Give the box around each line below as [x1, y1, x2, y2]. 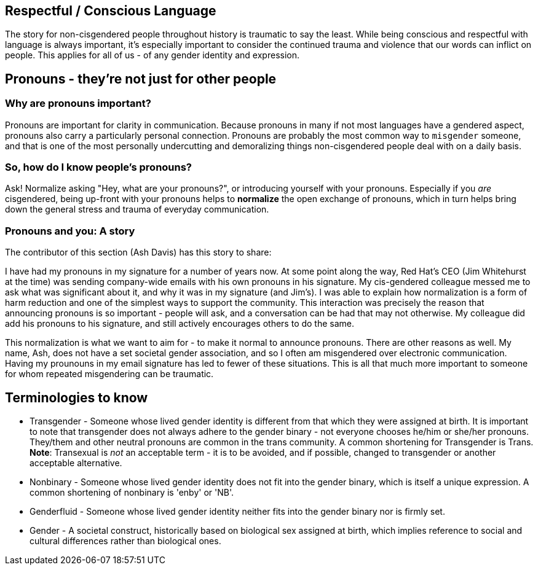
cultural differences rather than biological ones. [30, 535, 221, 546]
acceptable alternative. [30, 457, 122, 468]
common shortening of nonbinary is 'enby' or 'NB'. [30, 486, 234, 498]
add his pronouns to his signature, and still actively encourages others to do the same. [5, 318, 355, 329]
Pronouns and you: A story [5, 224, 135, 237]
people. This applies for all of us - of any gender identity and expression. [5, 50, 299, 61]
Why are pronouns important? [5, 97, 151, 110]
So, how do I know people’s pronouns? [5, 161, 192, 174]
